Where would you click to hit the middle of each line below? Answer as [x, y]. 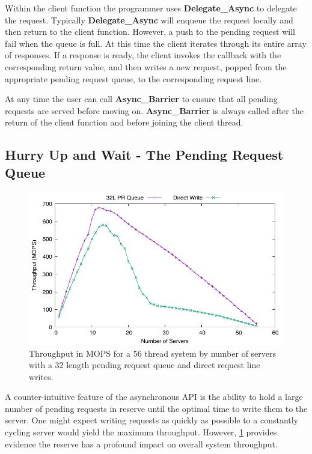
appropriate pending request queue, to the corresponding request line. [133, 78]
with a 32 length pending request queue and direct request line [145, 365]
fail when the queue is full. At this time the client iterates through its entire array [156, 43]
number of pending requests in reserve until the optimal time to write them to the [156, 408]
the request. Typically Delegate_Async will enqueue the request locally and [149, 20]
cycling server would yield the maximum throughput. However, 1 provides [141, 432]
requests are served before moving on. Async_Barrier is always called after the [154, 110]
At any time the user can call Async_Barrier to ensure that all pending [141, 99]
